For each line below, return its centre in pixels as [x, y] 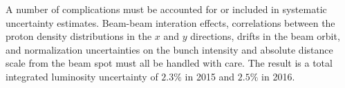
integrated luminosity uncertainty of [82, 76]
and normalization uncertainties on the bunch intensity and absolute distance [169, 49]
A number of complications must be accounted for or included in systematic [166, 9]
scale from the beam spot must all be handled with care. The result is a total [169, 63]
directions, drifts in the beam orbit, [265, 36]
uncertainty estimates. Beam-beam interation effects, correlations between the [170, 22]
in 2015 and [210, 76]
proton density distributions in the [79, 36]
